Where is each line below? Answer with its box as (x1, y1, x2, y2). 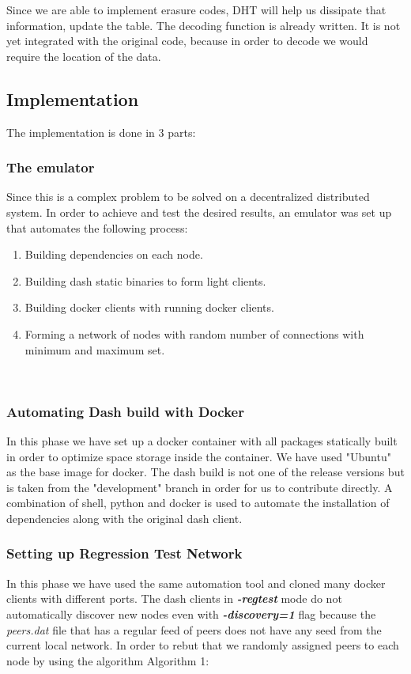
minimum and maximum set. (25, 341, 165, 358)
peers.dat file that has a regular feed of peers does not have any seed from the (6, 621, 382, 638)
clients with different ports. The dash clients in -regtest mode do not (6, 590, 342, 607)
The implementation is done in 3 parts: (6, 123, 196, 140)
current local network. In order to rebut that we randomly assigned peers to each (6, 637, 399, 653)
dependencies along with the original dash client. (6, 509, 243, 526)
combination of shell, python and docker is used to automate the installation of (6, 494, 390, 511)
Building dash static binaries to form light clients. (25, 272, 266, 289)
